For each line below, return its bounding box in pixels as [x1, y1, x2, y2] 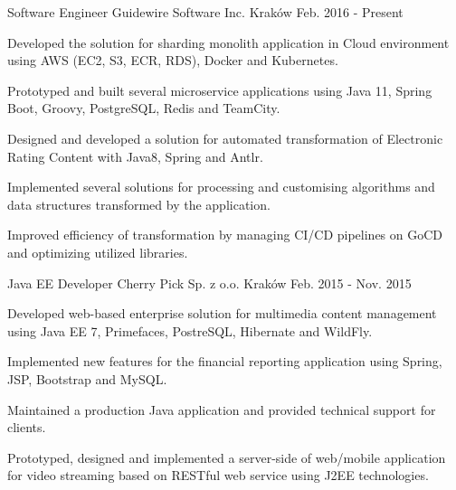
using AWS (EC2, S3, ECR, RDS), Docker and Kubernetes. [7, 51, 338, 70]
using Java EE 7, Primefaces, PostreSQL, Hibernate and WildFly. [7, 321, 373, 340]
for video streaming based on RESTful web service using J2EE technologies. [7, 466, 429, 485]
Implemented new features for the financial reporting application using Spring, [7, 352, 442, 371]
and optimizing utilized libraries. [7, 242, 188, 261]
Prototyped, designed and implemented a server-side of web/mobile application [7, 448, 446, 466]
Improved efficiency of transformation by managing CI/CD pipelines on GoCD [7, 225, 443, 244]
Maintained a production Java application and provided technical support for [7, 400, 436, 419]
